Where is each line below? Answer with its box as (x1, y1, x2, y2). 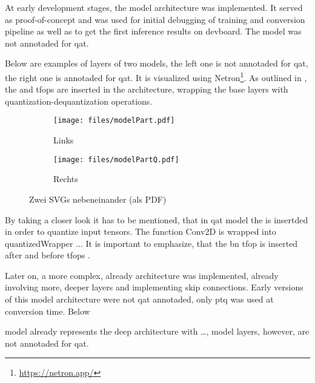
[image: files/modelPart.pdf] (53, 116, 175, 125)
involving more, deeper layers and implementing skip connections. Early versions (5, 281, 303, 293)
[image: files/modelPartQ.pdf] (53, 155, 179, 164)
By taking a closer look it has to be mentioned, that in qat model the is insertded (5, 213, 308, 226)
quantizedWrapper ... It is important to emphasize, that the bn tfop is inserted (5, 237, 298, 249)
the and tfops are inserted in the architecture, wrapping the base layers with (5, 83, 288, 96)
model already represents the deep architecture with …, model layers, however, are (5, 325, 310, 338)
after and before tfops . (5, 249, 90, 261)
